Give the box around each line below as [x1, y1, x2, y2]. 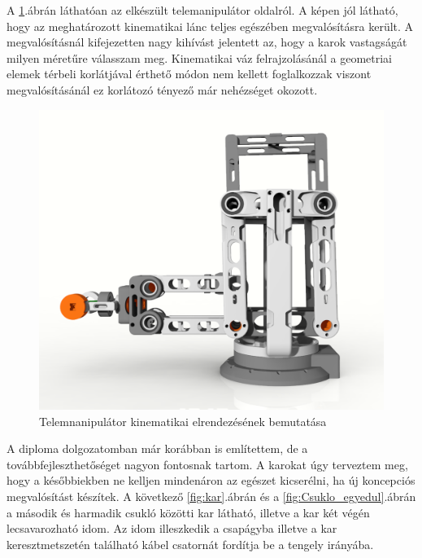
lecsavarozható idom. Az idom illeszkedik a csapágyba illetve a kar [7, 520, 337, 537]
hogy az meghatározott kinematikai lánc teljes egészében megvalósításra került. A [7, 17, 414, 34]
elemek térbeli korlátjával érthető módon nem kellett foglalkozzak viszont [7, 65, 372, 82]
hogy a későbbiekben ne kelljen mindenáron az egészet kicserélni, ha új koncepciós [7, 472, 415, 489]
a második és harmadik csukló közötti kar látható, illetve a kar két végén [7, 503, 370, 521]
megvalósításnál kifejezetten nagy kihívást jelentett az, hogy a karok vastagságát [7, 33, 407, 51]
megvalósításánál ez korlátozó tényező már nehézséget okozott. [7, 81, 318, 98]
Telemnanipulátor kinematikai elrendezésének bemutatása [39, 412, 327, 429]
